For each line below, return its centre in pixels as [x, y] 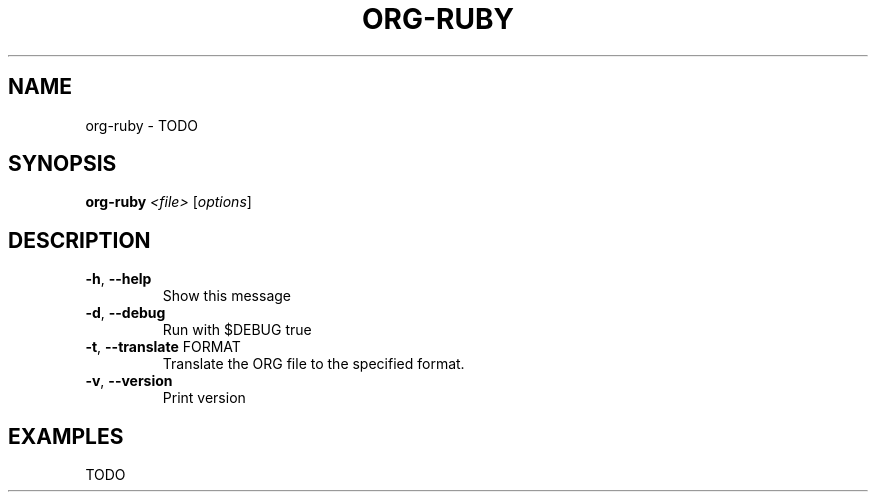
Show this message [226, 296]
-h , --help [118, 279]
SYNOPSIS [62, 164]
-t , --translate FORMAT [163, 347]
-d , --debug [125, 313]
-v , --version [129, 381]
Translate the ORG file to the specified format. [313, 364]
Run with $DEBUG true [237, 330]
